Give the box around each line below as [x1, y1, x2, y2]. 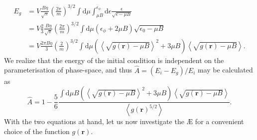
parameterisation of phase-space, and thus [4, 65, 132, 75]
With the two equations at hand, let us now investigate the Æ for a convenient [4, 116, 244, 127]
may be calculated [197, 65, 253, 75]
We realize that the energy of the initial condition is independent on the [4, 55, 224, 65]
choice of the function [4, 126, 70, 136]
